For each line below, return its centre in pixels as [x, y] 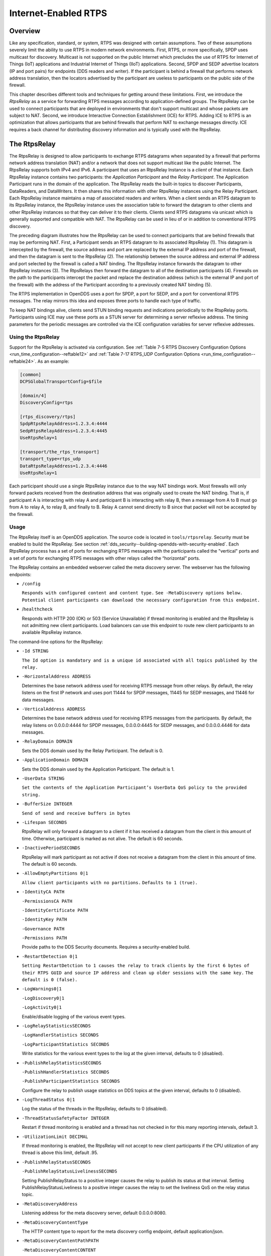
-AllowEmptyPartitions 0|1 [55, 873]
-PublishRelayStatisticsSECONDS [61, 1063]
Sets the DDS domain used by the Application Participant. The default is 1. [98, 769]
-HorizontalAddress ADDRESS [56, 676]
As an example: [53, 361]
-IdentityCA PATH [43, 892]
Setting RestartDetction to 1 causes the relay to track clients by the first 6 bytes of [135, 966]
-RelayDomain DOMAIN [47, 742]
